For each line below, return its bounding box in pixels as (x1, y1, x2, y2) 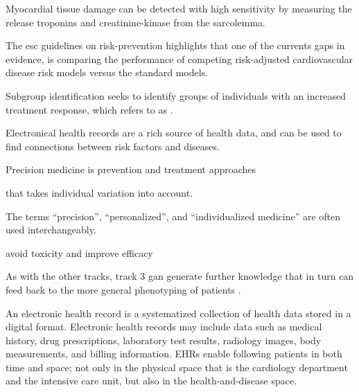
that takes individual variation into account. (6, 185, 193, 199)
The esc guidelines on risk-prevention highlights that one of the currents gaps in (6, 38, 345, 53)
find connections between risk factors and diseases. (6, 139, 220, 153)
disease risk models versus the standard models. (6, 65, 208, 80)
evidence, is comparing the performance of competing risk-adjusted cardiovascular (6, 51, 353, 66)
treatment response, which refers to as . (6, 102, 173, 116)
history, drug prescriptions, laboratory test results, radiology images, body (6, 332, 322, 347)
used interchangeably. (6, 222, 96, 237)
